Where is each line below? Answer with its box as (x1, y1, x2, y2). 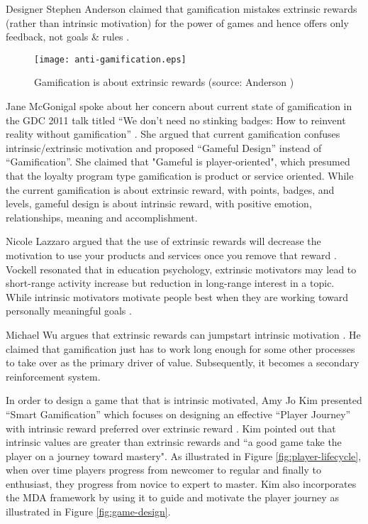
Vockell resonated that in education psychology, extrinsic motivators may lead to (6, 261, 357, 276)
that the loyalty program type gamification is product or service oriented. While (6, 168, 354, 182)
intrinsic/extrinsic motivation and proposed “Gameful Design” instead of (6, 140, 322, 155)
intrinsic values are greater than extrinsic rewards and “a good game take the (6, 435, 342, 449)
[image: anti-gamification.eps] (34, 54, 186, 65)
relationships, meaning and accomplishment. (6, 209, 198, 224)
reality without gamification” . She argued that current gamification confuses (6, 126, 340, 141)
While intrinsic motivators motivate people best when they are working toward (6, 289, 349, 304)
